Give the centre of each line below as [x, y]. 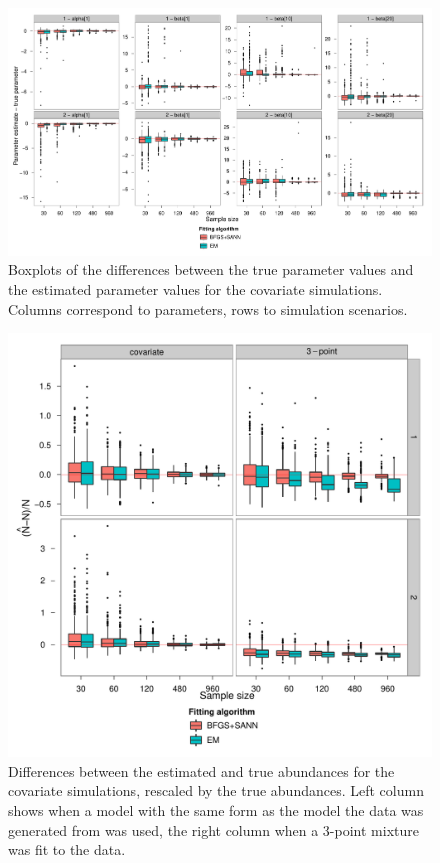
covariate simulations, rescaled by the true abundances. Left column [216, 790]
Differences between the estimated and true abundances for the [201, 770]
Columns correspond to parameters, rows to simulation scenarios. [208, 308]
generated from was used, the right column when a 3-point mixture [213, 829]
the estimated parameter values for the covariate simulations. [195, 289]
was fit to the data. [67, 849]
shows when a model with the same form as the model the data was [216, 810]
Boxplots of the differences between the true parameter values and [211, 269]
